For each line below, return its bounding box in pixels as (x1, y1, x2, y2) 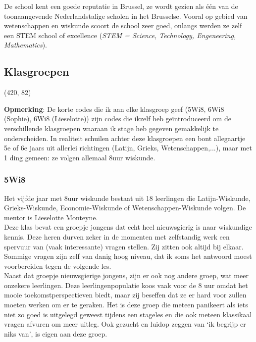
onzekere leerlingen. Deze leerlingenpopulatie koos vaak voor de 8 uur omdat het (4, 280, 248, 290)
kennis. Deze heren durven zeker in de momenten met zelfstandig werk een (4, 231, 230, 242)
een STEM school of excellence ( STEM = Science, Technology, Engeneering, (4, 30, 236, 40)
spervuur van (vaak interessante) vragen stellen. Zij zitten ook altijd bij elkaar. (4, 241, 244, 251)
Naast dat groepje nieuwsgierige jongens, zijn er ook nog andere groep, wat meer (4, 270, 249, 281)
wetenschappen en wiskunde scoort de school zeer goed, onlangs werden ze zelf (4, 20, 242, 31)
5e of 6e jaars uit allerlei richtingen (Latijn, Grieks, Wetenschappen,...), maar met (4, 143, 252, 153)
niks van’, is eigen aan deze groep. (4, 328, 107, 339)
